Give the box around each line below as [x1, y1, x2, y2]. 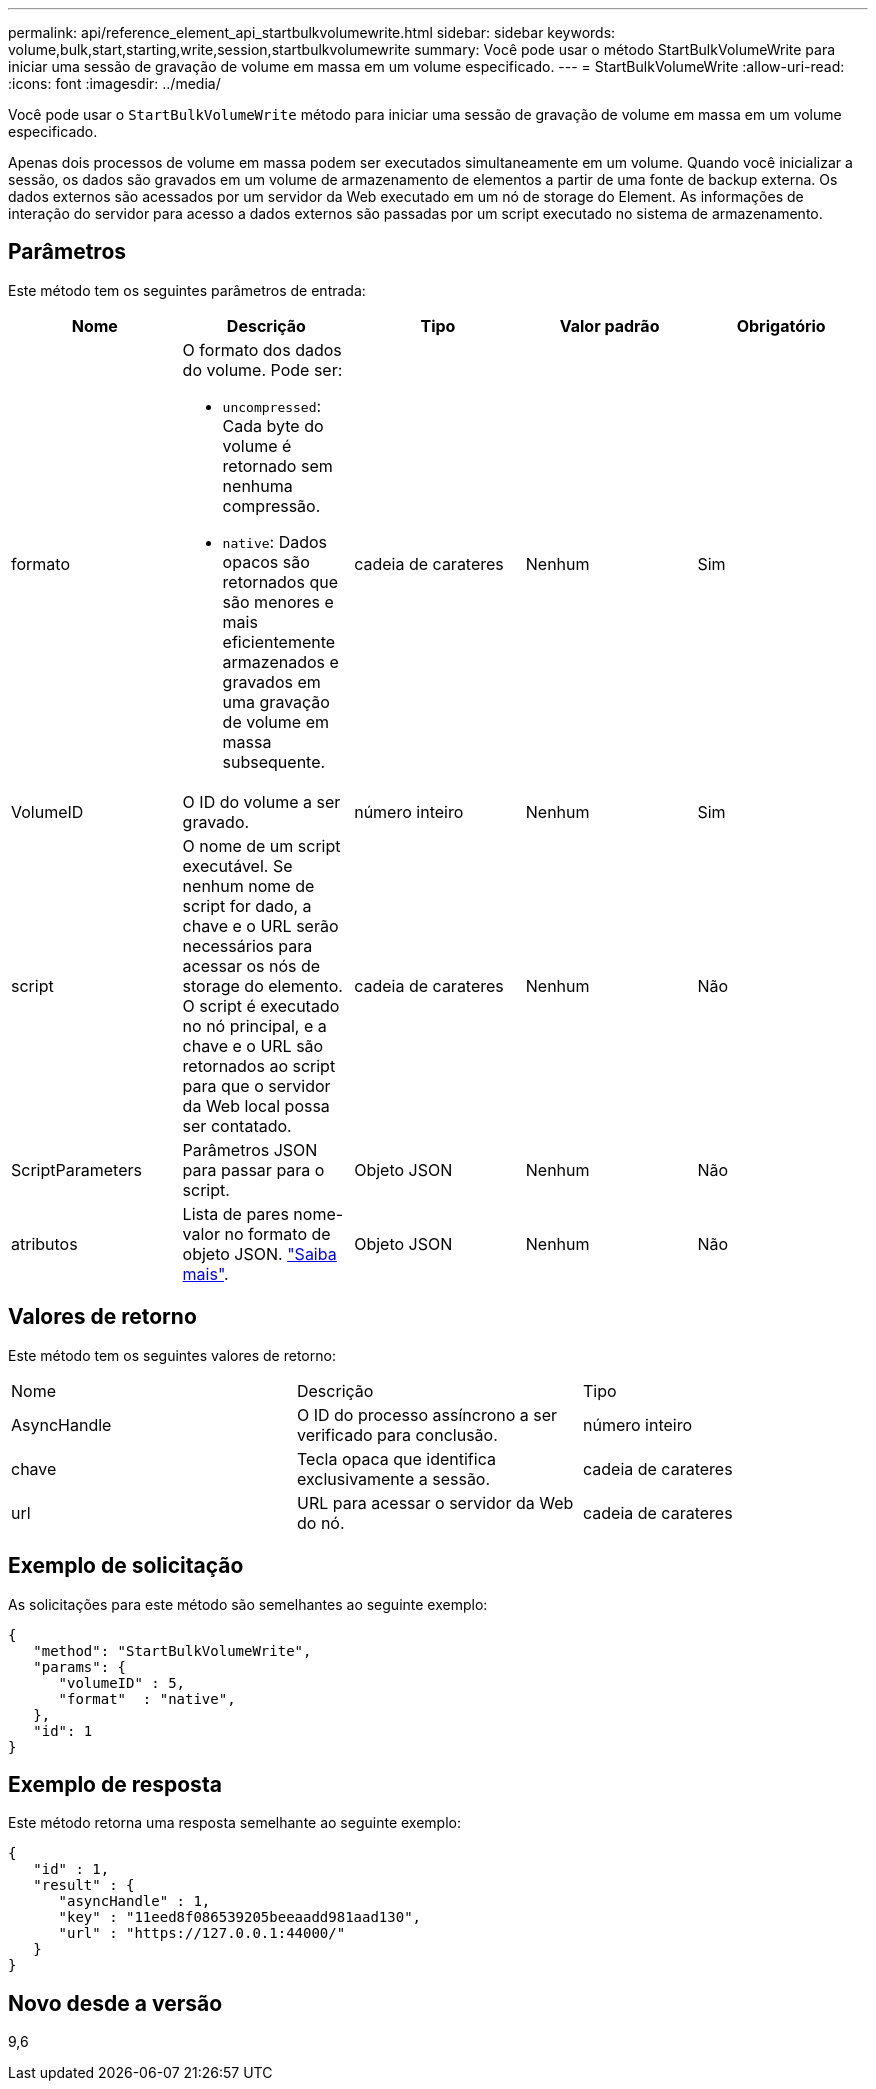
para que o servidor [182, 1075, 331, 1096]
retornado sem [222, 455, 333, 476]
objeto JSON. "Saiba [182, 1243, 337, 1264]
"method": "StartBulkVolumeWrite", [33, 1642, 312, 1659]
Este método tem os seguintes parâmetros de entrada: [8, 281, 366, 299]
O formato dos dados [182, 339, 342, 360]
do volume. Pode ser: [182, 359, 343, 380]
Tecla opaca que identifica [296, 1448, 496, 1469]
